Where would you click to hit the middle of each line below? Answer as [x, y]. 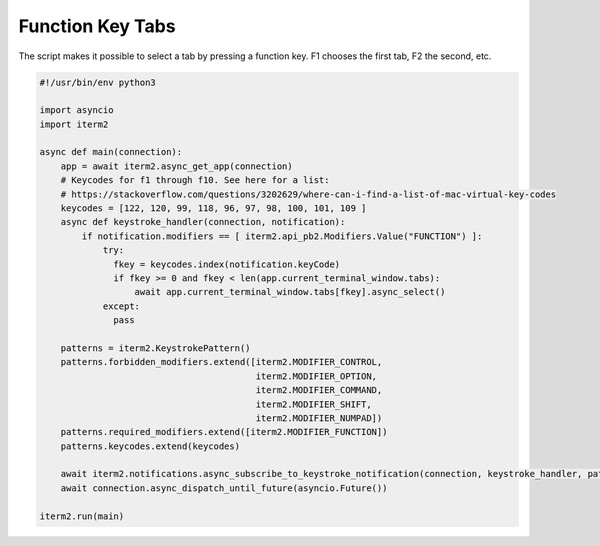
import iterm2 [74, 124]
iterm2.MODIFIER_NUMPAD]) [319, 418]
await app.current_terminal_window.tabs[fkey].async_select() [290, 292]
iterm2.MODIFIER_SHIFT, [313, 404]
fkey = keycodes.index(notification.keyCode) [227, 264]
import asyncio [76, 110]
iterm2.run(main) [82, 516]
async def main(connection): [111, 152]
